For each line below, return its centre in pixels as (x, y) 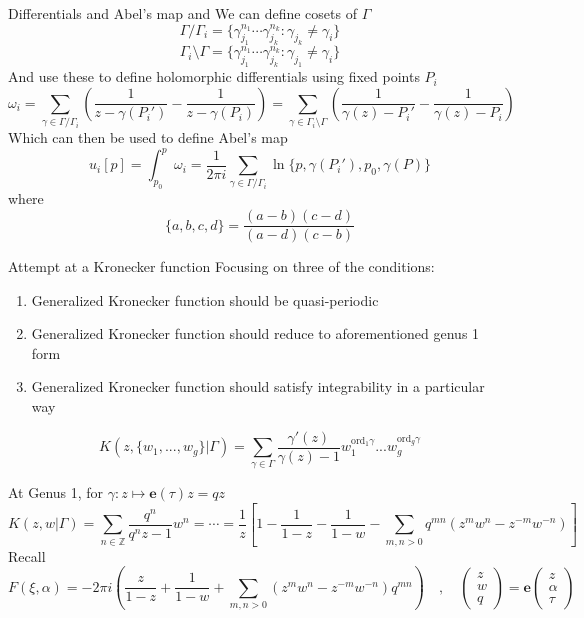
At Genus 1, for (56, 492)
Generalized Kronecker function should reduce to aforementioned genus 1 (255, 333)
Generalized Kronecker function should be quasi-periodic (205, 299)
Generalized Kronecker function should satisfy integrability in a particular (258, 386)
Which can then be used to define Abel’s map (148, 137)
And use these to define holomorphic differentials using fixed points (214, 76)
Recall (27, 555)
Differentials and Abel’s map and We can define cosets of (182, 13)
